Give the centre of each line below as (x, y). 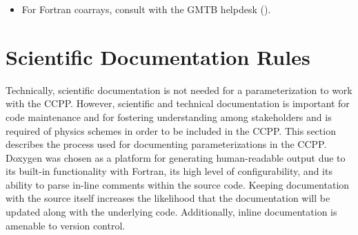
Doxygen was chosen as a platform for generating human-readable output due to (176, 157)
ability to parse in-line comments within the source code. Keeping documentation (178, 184)
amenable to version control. (66, 225)
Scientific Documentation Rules (158, 56)
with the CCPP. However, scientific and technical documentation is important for (178, 103)
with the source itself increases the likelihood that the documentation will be (168, 198)
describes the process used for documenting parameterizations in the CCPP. (166, 144)
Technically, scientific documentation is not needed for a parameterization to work (179, 90)
